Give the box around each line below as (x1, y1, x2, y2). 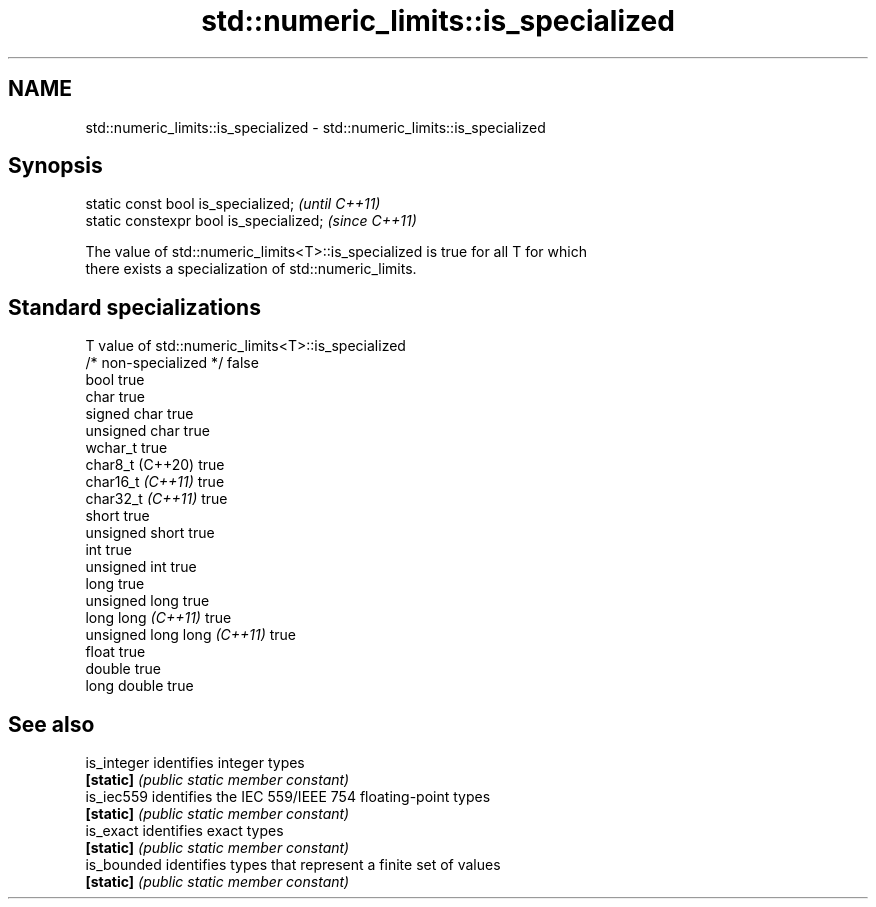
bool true (85, 371, 145, 389)
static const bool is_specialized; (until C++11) (85, 195, 381, 213)
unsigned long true (85, 592, 210, 610)
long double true (85, 677, 194, 695)
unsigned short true (85, 524, 215, 542)
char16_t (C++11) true (85, 473, 225, 491)
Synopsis (8, 153, 103, 179)
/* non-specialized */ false (85, 354, 259, 372)
